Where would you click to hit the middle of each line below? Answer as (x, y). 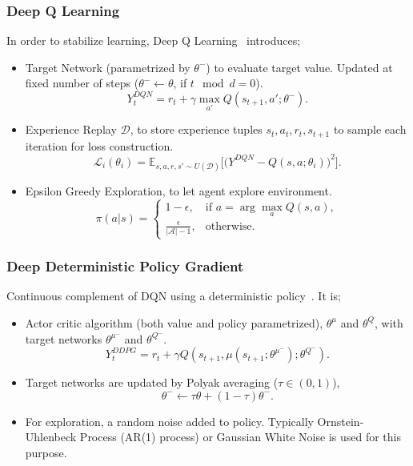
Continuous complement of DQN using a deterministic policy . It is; (174, 296)
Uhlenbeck (51, 437)
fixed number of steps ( (82, 83)
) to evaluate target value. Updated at (299, 67)
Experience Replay (71, 129)
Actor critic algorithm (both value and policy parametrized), (174, 322)
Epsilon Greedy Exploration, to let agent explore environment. (178, 190)
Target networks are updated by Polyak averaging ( (152, 382)
